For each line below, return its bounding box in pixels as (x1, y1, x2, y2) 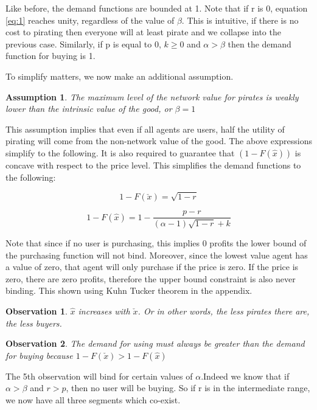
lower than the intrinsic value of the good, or (5, 102, 172, 115)
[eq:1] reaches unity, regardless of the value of (5, 13, 175, 26)
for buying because (5, 349, 73, 361)
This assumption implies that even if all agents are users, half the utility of (5, 122, 285, 135)
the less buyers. (5, 316, 62, 329)
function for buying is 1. (5, 49, 96, 62)
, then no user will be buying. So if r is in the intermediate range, (66, 381, 310, 394)
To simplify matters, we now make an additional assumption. (5, 69, 234, 82)
